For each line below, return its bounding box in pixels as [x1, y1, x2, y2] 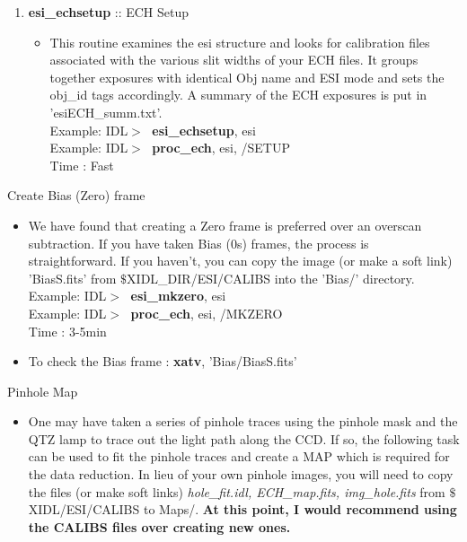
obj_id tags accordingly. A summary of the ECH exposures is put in [49, 85, 427, 104]
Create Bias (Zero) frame [7, 186, 145, 205]
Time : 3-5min [28, 321, 107, 340]
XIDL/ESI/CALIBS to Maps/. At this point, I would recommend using [28, 500, 457, 519]
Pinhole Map [7, 381, 78, 400]
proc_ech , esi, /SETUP [152, 138, 290, 157]
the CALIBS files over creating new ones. [28, 517, 291, 536]
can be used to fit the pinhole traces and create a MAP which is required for [28, 447, 450, 466]
